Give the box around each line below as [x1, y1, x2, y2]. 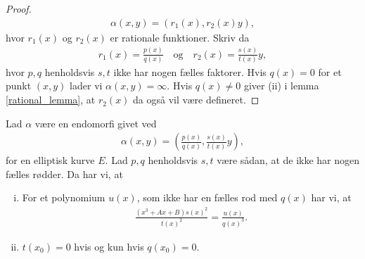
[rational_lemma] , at [6, 92, 96, 107]
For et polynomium [22, 190, 105, 205]
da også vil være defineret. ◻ [133, 92, 260, 107]
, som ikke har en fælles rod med [136, 190, 278, 205]
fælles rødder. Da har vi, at [6, 166, 123, 181]
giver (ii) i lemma [243, 78, 319, 93]
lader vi [70, 78, 103, 93]
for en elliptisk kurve [6, 153, 95, 168]
